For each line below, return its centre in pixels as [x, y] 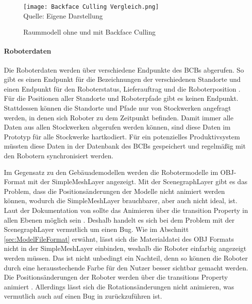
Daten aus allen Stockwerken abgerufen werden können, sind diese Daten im [117, 127]
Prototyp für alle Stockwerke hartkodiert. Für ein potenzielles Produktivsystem [122, 136]
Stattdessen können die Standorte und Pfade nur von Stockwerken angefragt [118, 108]
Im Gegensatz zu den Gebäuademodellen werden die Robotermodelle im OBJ [119, 172]
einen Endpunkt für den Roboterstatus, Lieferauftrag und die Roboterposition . [122, 88]
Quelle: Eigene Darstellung [63, 15]
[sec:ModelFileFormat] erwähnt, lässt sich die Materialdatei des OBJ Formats [119, 238]
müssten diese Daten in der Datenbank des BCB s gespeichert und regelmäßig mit [125, 146]
